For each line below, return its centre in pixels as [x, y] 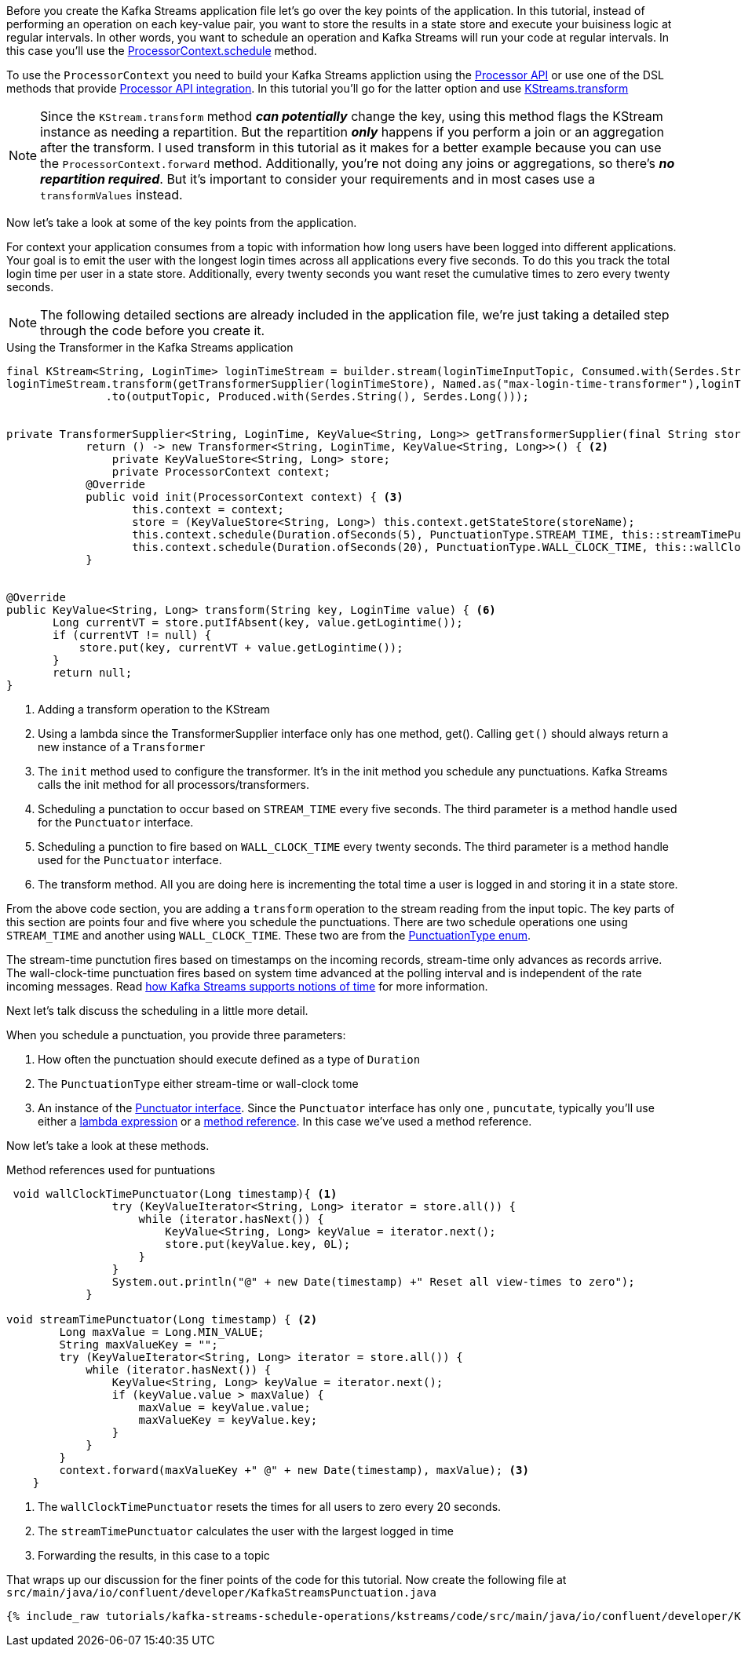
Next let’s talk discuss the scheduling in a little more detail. [157, 1011]
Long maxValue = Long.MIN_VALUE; [162, 1332]
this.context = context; [208, 509]
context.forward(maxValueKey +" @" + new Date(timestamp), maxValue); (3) [294, 1470]
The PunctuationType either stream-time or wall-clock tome [198, 1084]
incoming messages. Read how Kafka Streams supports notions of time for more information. [247, 986]
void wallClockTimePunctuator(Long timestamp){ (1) [175, 1194]
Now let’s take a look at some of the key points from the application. [182, 223]
